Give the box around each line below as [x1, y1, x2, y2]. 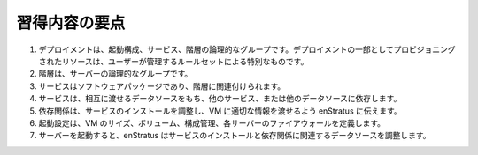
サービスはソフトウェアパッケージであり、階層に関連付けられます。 [38, 80, 286, 92]
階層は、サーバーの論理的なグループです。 [38, 69, 193, 79]
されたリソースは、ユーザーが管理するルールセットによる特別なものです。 [38, 55, 309, 66]
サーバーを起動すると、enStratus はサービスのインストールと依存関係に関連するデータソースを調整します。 [38, 130, 431, 141]
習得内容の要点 [16, 13, 126, 33]
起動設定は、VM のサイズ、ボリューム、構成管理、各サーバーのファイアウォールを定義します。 [38, 117, 385, 128]
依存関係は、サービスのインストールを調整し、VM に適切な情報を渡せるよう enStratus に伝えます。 [38, 106, 402, 116]
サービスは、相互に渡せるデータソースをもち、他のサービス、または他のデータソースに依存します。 [38, 93, 402, 104]
